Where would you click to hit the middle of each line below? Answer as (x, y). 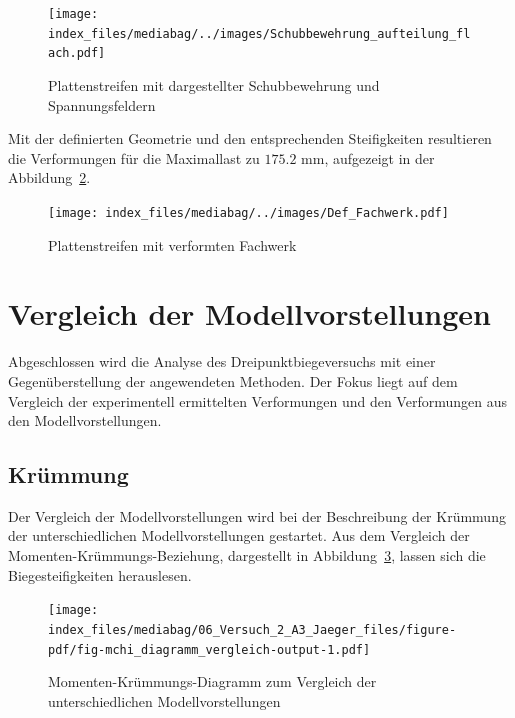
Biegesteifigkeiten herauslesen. (100, 574)
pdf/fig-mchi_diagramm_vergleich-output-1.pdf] (209, 649)
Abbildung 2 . (49, 177)
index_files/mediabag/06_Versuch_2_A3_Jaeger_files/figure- (252, 629)
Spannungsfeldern (102, 104)
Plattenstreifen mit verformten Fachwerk (172, 244)
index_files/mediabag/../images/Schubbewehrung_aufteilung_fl (259, 33)
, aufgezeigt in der (379, 157)
